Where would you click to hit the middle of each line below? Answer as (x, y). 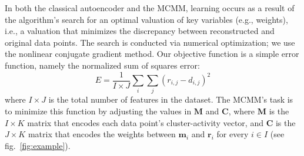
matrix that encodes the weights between (102, 134)
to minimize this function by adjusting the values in (98, 111)
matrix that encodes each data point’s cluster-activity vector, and (145, 122)
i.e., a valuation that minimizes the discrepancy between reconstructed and (140, 31)
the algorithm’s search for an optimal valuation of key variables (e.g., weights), (146, 19)
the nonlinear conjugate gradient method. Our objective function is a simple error (152, 54)
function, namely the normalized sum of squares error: (102, 65)
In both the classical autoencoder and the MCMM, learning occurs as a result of (150, 8)
